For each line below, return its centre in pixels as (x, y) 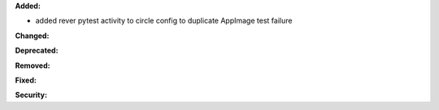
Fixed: (26, 80)
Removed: (33, 66)
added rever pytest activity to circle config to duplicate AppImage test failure (164, 21)
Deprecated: (37, 51)
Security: (31, 95)
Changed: (32, 36)
